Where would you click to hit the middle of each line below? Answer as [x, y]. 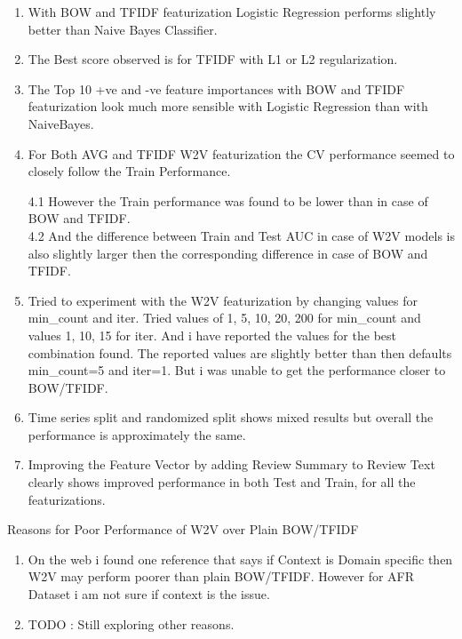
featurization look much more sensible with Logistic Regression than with [228, 106]
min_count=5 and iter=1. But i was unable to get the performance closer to [237, 370]
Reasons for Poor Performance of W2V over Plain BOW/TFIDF [183, 529]
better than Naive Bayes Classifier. [123, 29]
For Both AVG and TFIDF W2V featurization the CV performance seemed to [241, 153]
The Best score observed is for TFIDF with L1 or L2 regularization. [213, 59]
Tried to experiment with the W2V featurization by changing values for [223, 300]
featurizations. [67, 499]
